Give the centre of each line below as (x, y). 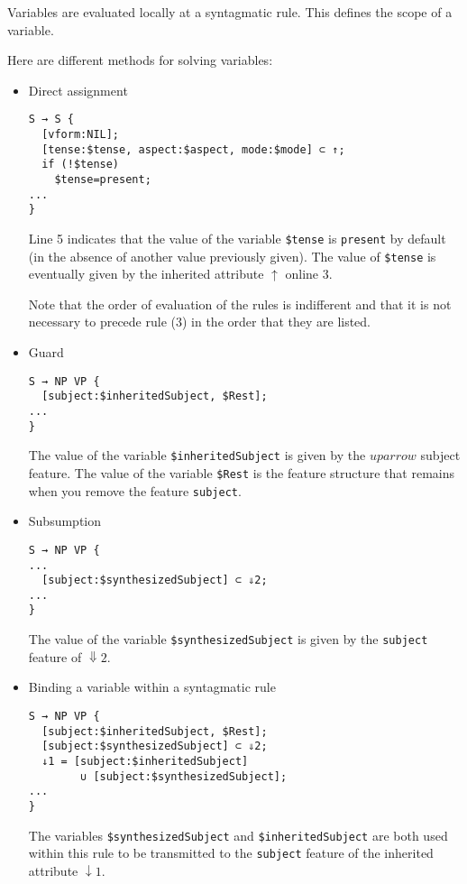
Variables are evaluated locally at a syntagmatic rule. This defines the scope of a (230, 12)
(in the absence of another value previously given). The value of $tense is (232, 256)
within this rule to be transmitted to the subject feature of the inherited (231, 853)
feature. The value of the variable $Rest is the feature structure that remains (241, 472)
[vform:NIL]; (81, 135)
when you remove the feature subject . (135, 490)
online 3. (309, 274)
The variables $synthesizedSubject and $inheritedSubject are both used (238, 835)
